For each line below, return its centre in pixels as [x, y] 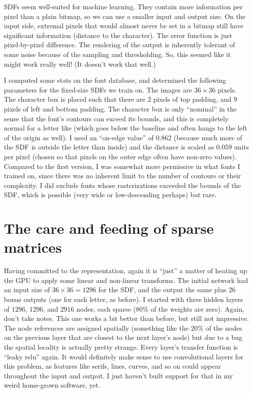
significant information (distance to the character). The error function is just [118, 35]
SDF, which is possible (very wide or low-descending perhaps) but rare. [110, 195]
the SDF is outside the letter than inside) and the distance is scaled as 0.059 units [126, 147]
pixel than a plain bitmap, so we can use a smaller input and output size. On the [125, 16]
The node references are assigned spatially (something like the [96, 327]
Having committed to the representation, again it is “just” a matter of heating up [126, 271]
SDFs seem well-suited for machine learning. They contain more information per [123, 6]
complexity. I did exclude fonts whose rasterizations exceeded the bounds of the [122, 185]
